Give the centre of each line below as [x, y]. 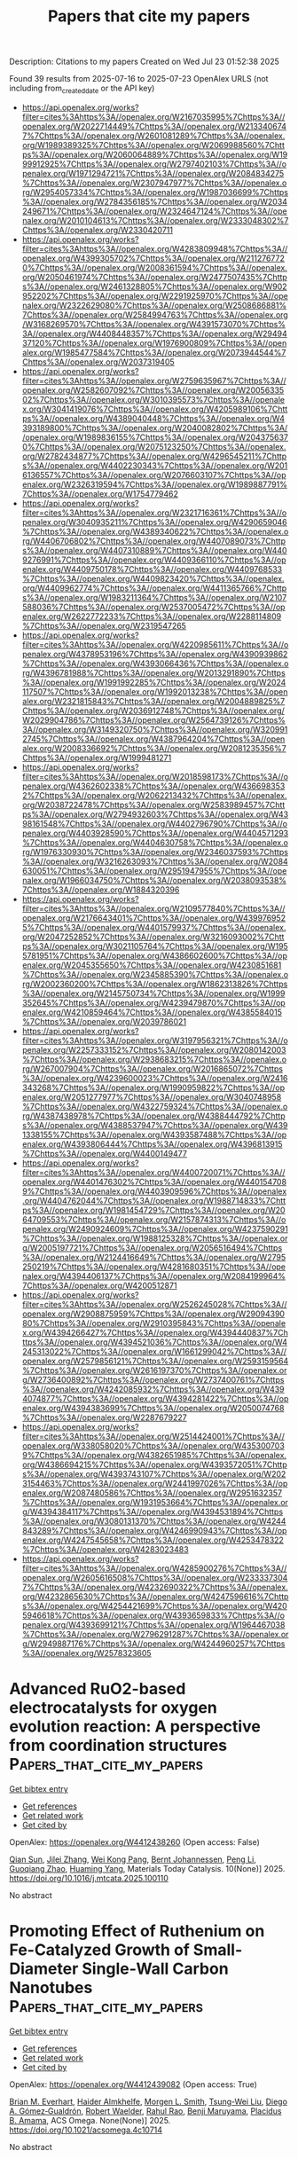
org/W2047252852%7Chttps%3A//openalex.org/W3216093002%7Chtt [153, 937]
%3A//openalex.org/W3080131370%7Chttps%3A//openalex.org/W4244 [154, 1521]
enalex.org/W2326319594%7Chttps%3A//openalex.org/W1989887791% [155, 484]
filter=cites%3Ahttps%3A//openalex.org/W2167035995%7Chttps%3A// [153, 116]
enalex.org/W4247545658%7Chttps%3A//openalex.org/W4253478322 [153, 1540]
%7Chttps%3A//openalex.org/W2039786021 [104, 1021]
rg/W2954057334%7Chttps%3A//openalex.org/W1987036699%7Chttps [155, 192]
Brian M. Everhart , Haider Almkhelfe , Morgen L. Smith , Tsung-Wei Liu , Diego [149, 2101]
